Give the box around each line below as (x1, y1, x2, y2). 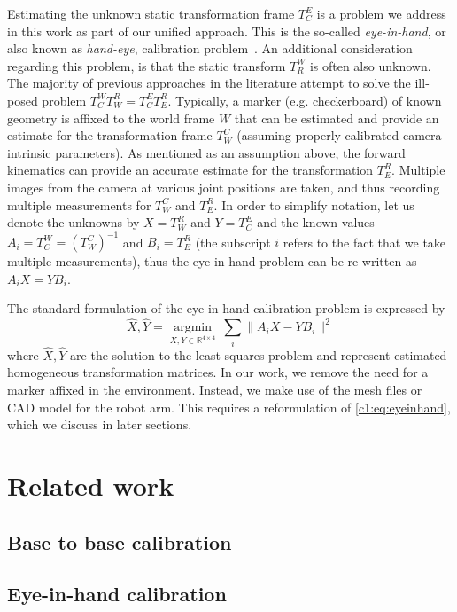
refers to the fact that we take (283, 232, 446, 251)
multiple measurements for (7, 195, 151, 214)
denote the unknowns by (7, 213, 140, 231)
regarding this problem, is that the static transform (7, 56, 286, 75)
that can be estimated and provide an (234, 108, 439, 127)
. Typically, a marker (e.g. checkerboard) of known (167, 90, 442, 109)
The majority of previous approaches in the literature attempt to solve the (7, 74, 411, 92)
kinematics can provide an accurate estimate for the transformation (7, 161, 374, 179)
